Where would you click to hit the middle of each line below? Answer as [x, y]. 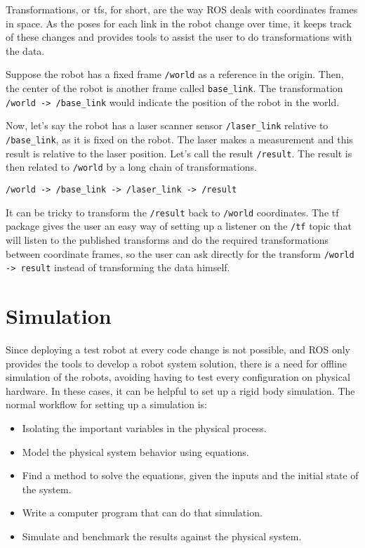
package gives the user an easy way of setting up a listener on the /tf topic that [179, 226]
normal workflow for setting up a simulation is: [106, 404]
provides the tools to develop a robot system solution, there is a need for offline [176, 363]
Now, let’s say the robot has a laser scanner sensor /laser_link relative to [167, 125]
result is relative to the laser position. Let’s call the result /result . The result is [179, 153]
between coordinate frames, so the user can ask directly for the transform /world [180, 253]
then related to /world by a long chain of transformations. [131, 167]
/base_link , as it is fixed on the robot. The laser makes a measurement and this [179, 139]
